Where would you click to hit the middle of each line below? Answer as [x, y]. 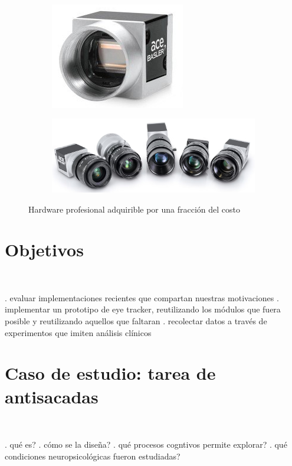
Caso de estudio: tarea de [110, 373]
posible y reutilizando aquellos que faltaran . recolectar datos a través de [136, 321]
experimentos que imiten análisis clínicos [78, 332]
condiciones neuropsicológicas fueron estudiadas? [93, 456]
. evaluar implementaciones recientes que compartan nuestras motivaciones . [142, 297]
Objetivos [44, 250]
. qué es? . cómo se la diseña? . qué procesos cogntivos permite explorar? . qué [146, 444]
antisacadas [52, 396]
